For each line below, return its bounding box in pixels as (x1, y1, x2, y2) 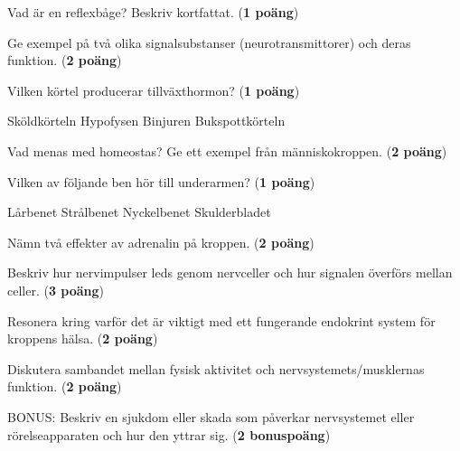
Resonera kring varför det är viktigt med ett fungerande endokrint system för (7, 311, 436, 330)
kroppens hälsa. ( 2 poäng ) (7, 329, 158, 348)
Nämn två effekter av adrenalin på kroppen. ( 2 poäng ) (7, 232, 314, 251)
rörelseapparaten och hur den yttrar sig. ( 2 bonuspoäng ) (7, 425, 331, 444)
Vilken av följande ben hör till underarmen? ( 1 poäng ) (7, 172, 315, 191)
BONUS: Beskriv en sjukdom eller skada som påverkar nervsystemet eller (7, 407, 415, 426)
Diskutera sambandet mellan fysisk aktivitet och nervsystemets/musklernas (7, 359, 425, 378)
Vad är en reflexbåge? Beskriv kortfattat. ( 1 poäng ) (7, 3, 299, 21)
